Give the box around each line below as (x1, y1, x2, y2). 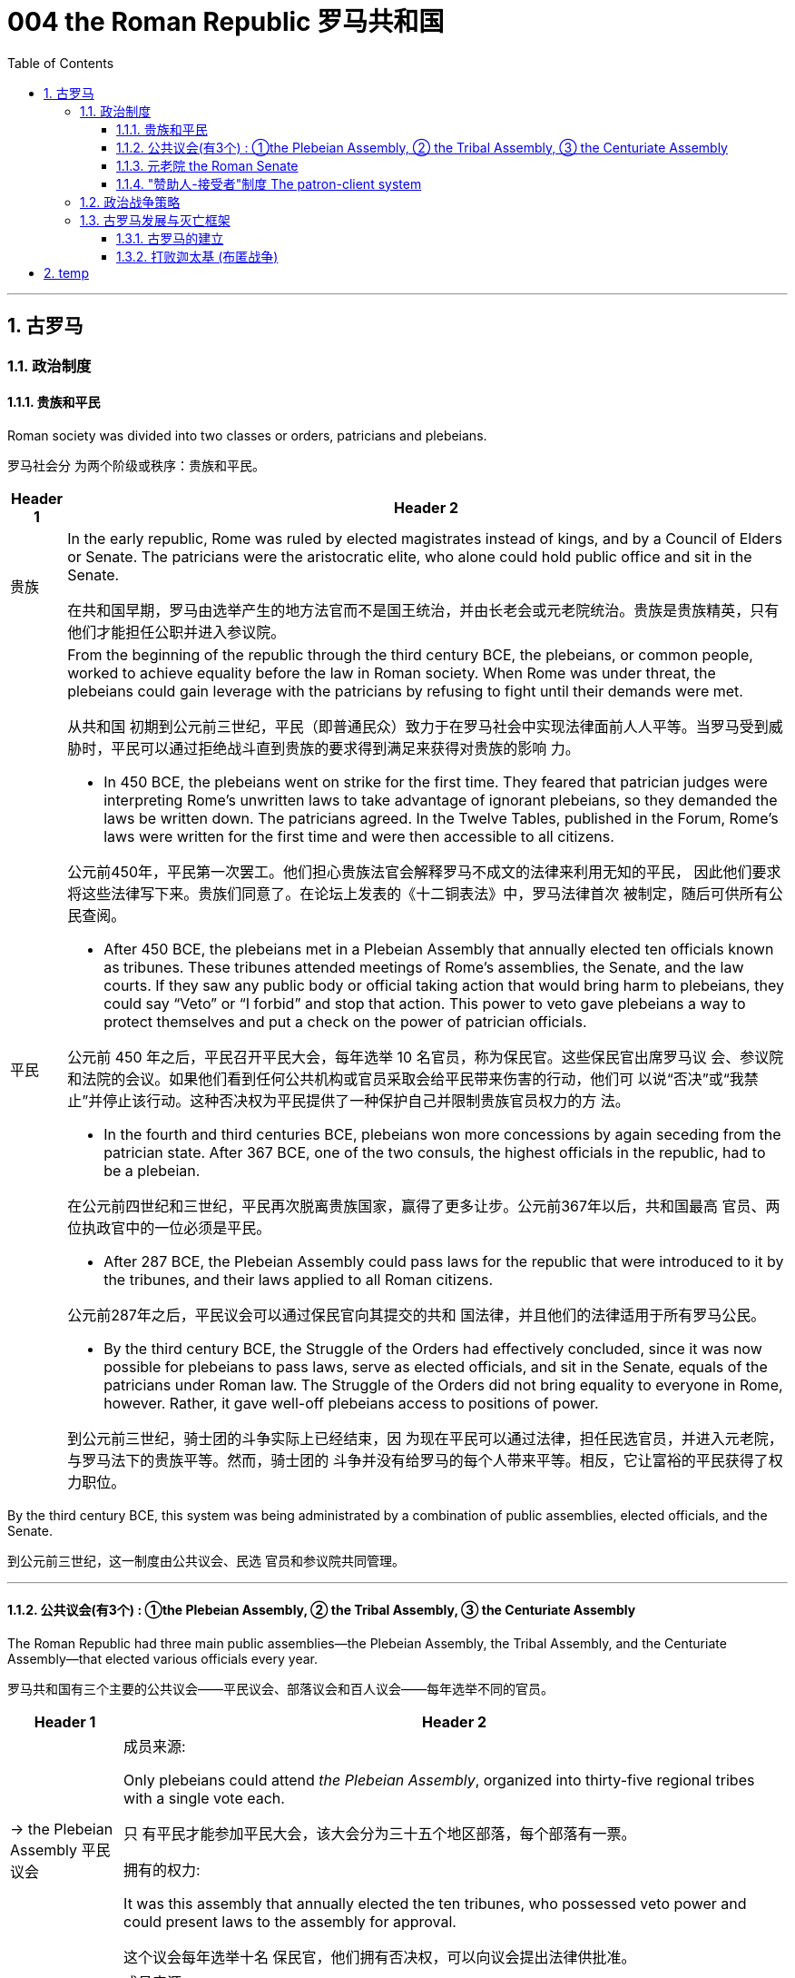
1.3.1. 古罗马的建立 (116, 230, 224, 246)
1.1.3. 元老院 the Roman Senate (116, 157, 299, 173)
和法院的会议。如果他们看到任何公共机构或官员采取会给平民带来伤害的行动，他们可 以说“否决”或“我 (67, 1069, 744, 1088)
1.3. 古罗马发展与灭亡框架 (80, 212, 231, 228)
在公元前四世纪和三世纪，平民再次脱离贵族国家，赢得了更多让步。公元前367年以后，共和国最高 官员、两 (67, 1196, 780, 1215)
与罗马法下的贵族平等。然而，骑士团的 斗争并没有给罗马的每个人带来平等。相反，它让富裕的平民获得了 (67, 1450, 769, 1469)
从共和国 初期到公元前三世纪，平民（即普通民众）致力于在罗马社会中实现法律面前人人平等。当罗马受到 (67, 717, 769, 736)
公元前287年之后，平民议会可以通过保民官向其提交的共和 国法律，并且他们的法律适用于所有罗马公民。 (67, 1305, 766, 1324)
